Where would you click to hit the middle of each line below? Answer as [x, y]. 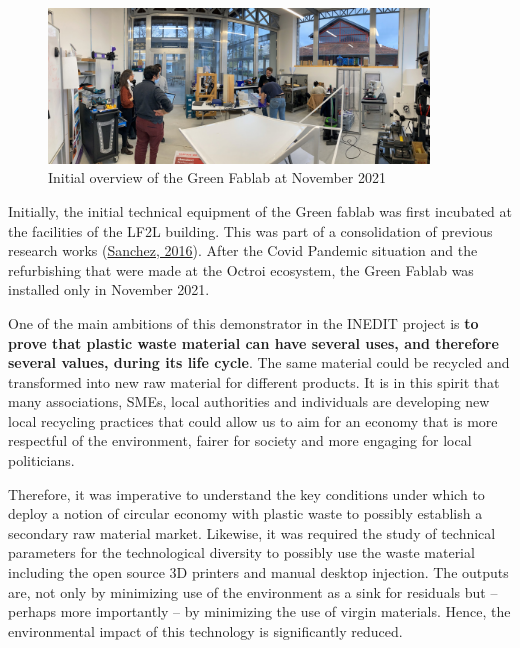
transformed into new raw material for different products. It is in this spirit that [254, 381]
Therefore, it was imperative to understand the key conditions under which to [246, 493]
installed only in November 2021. [109, 289]
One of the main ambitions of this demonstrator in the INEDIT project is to [243, 322]
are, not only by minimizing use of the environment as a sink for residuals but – [253, 591]
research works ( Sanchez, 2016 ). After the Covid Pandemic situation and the [243, 250]
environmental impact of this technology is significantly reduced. [205, 630]
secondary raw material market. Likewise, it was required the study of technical [252, 532]
